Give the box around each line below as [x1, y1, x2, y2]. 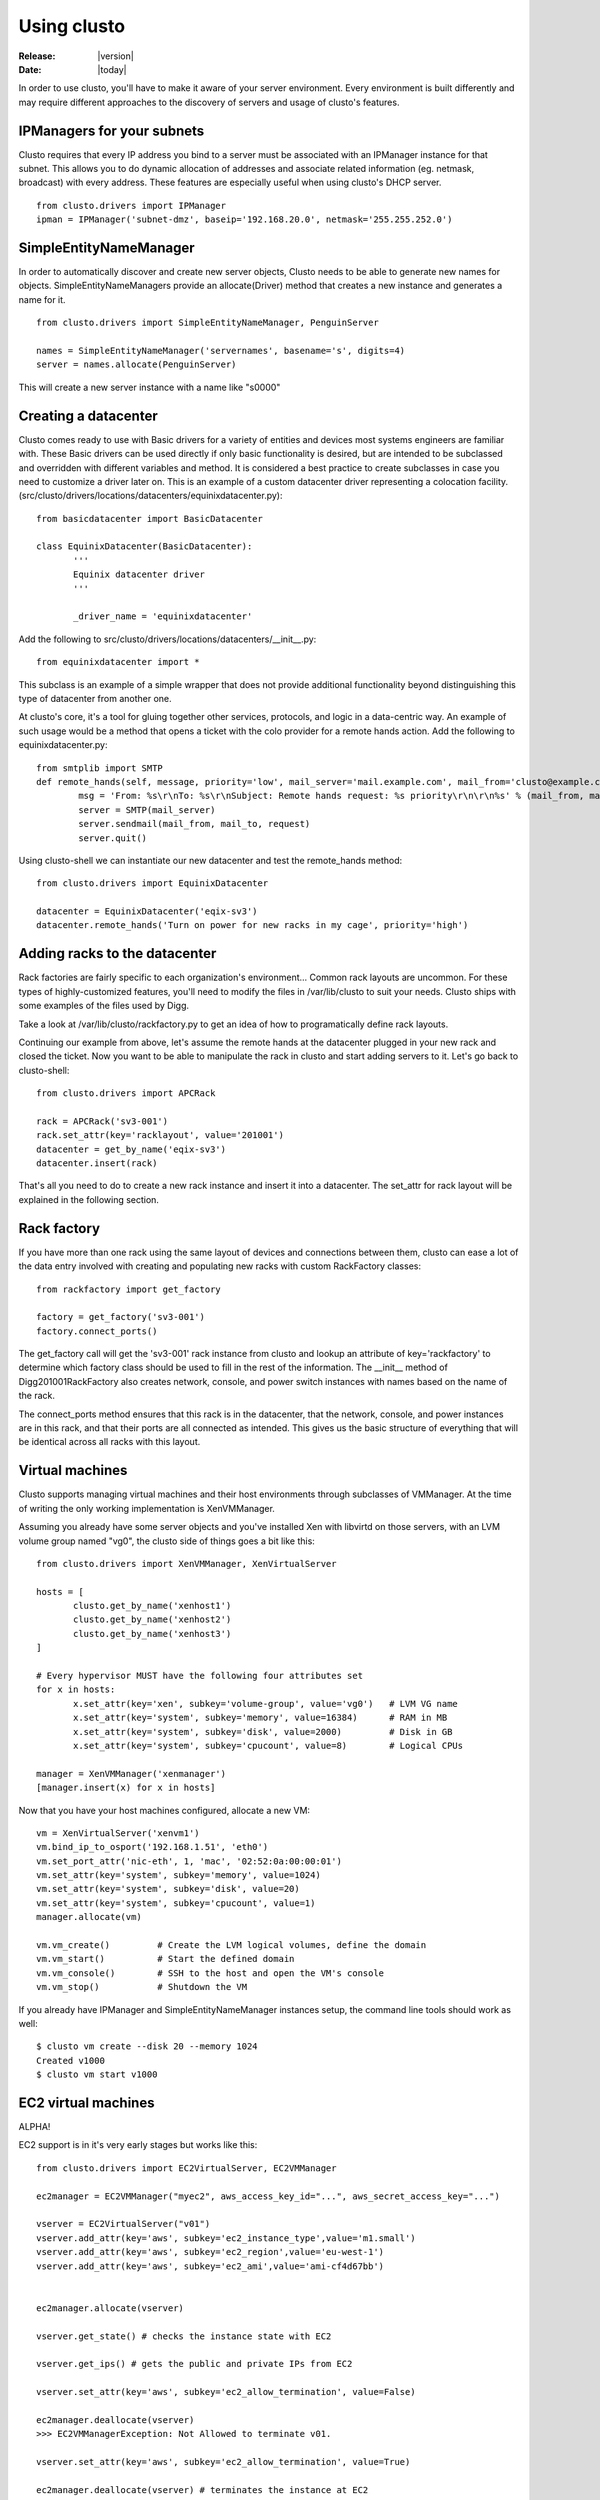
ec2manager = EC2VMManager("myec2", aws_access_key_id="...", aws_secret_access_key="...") [36, 2190, 500, 2202]
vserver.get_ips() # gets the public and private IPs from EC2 [36, 2358, 353, 2370]
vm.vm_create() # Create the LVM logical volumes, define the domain [36, 1940, 427, 1951]
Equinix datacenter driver [73, 569, 205, 580]
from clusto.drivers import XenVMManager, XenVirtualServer [36, 1558, 337, 1569]
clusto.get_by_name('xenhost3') [73, 1628, 232, 1639]
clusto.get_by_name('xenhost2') [73, 1614, 232, 1625]
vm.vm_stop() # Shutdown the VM [36, 1981, 248, 1993]
